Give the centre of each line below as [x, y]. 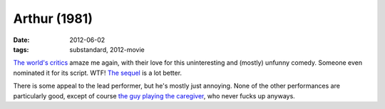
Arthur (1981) [53, 19]
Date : [21, 40]
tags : [21, 49]
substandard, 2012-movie [107, 49]
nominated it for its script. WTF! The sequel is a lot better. [97, 73]
